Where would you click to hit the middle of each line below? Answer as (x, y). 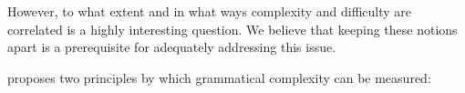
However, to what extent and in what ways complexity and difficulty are (210, 11)
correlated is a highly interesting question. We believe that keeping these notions (232, 29)
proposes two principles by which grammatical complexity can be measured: (219, 77)
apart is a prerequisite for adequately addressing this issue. (172, 47)
